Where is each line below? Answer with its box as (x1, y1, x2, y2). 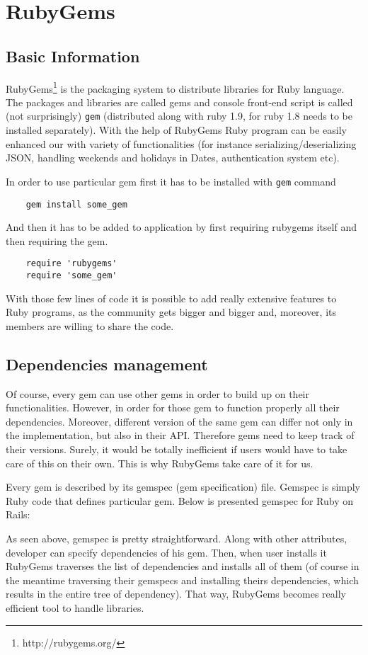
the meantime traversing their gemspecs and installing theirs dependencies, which (6, 572, 359, 587)
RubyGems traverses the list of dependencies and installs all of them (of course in (6, 559, 360, 574)
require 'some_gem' (25, 270, 117, 281)
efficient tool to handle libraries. (6, 600, 144, 615)
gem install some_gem (25, 199, 127, 210)
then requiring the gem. (6, 233, 108, 248)
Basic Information (6, 45, 140, 67)
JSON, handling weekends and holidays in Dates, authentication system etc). (6, 150, 340, 165)
